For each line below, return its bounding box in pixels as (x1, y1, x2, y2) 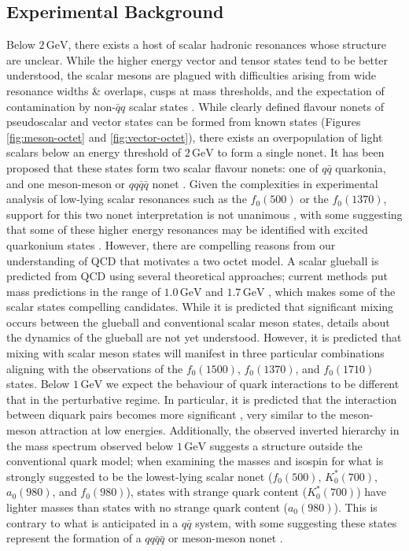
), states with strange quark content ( (126, 483, 308, 500)
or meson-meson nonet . (168, 530, 283, 546)
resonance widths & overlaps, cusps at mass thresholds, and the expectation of (6, 82, 385, 98)
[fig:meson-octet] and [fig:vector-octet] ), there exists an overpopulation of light (6, 128, 383, 145)
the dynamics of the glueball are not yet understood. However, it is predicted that (6, 329, 402, 346)
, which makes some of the (268, 283, 396, 299)
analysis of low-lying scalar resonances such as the (6, 190, 247, 207)
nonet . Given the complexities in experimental (152, 175, 378, 191)
